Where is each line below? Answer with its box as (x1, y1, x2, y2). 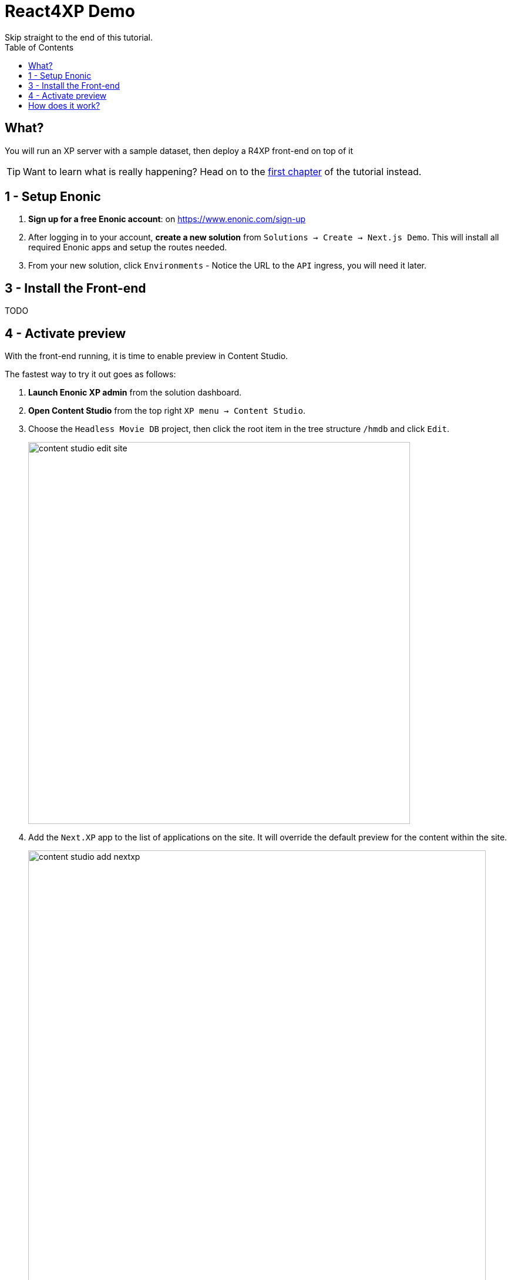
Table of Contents (5, 42, 74, 52)
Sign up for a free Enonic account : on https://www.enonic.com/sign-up (28, 214, 306, 224)
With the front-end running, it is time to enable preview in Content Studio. (5, 351, 288, 361)
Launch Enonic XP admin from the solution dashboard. (28, 387, 242, 398)
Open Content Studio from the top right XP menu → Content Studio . (28, 406, 305, 416)
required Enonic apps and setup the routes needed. (28, 242, 227, 253)
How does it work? (28, 100, 100, 110)
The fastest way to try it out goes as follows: (5, 369, 176, 380)
